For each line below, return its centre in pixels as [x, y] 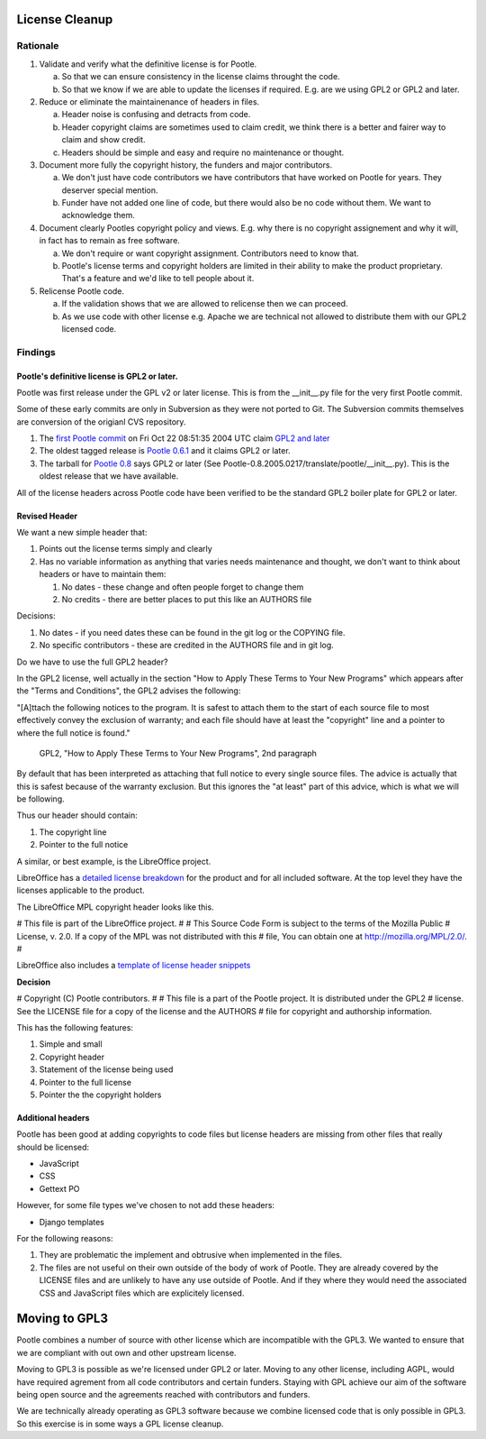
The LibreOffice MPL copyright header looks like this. [116, 907]
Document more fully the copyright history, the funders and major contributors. [186, 165]
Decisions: [36, 616]
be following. [40, 799]
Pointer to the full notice [84, 845]
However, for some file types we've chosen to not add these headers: [145, 1205]
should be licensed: [53, 1147]
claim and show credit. [103, 140]
